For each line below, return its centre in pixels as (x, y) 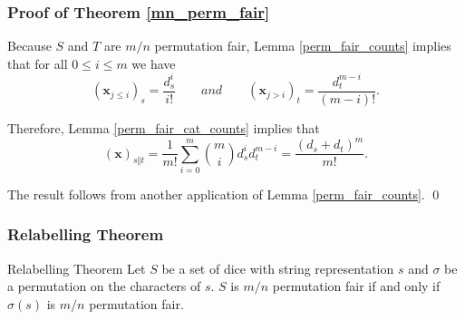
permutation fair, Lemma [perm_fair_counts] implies (303, 46)
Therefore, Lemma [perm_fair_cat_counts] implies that (164, 127)
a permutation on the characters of (104, 286)
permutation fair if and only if (356, 286)
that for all (38, 63)
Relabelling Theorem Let (77, 268)
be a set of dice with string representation (278, 268)
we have (154, 63)
